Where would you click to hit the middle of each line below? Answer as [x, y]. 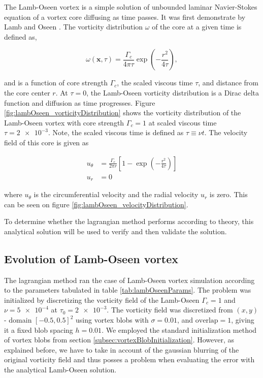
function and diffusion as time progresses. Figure [80, 102]
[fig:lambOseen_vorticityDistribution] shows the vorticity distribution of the [123, 113]
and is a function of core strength [56, 83]
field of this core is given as [46, 142]
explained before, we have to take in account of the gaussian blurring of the [122, 349]
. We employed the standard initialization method [179, 329]
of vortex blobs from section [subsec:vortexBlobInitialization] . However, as [119, 340]
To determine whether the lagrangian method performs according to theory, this [129, 221]
